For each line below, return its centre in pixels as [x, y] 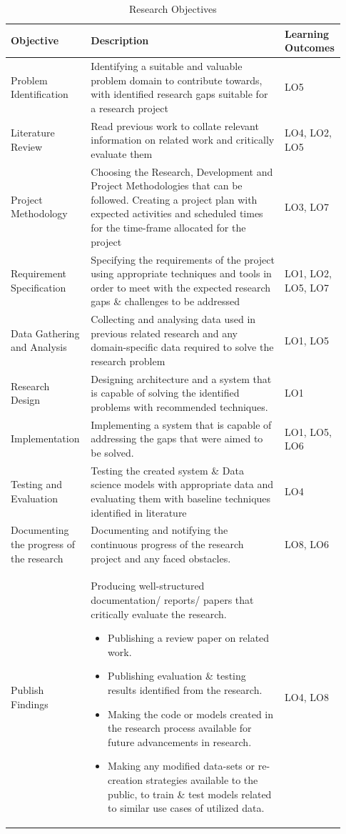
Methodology [39, 213]
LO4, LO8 [307, 696]
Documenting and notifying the [159, 530]
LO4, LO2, [308, 133]
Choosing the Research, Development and [182, 171]
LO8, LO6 [307, 544]
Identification [40, 94]
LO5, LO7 [307, 287]
